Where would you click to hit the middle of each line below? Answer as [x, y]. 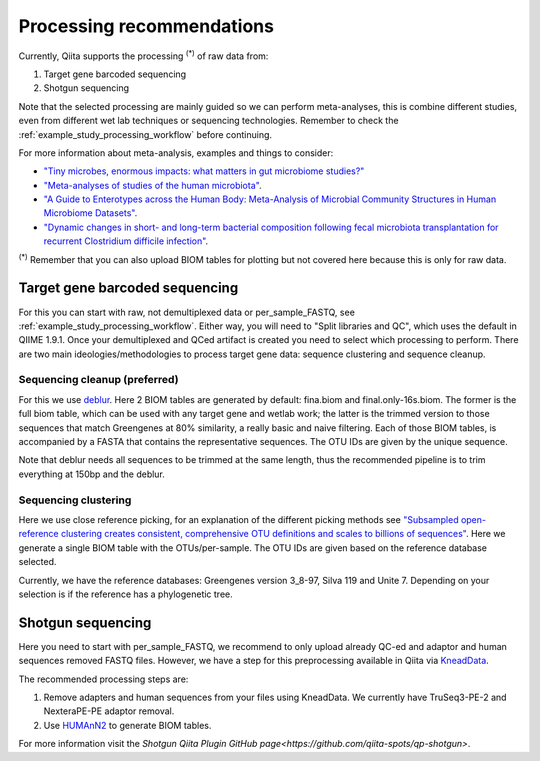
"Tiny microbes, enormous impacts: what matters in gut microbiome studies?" [204, 171]
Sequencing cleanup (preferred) [98, 380]
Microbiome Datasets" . [90, 213]
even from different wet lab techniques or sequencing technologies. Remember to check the [208, 121]
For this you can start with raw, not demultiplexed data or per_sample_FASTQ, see [186, 312]
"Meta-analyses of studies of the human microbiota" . [152, 185]
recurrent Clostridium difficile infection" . [126, 241]
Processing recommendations [146, 26]
